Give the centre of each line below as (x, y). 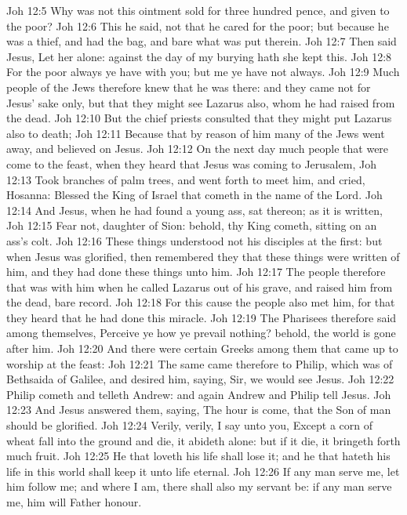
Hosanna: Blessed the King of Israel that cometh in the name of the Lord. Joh (194, 195)
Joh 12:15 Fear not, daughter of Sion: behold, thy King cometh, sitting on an (192, 225)
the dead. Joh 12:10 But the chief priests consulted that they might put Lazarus (199, 118)
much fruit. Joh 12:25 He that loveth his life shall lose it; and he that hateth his (198, 456)
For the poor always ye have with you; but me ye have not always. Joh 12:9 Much (203, 72)
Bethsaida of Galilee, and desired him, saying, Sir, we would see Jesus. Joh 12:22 (200, 379)
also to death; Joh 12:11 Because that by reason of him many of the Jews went (196, 133)
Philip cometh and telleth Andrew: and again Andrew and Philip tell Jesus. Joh (199, 394)
